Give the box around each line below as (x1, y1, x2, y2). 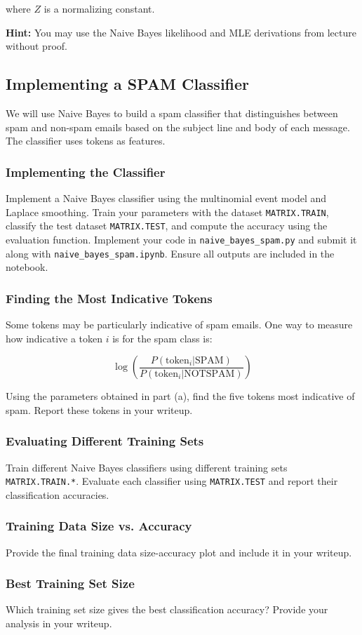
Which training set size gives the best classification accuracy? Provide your (6, 602, 328, 617)
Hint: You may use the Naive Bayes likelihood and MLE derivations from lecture (6, 25, 356, 39)
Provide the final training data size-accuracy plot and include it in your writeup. (6, 544, 352, 559)
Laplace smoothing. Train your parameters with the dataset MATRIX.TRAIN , (6, 204, 329, 219)
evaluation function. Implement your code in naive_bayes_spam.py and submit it (6, 232, 357, 246)
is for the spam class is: (112, 330, 213, 345)
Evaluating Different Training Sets (6, 432, 204, 450)
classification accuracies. (6, 487, 109, 502)
